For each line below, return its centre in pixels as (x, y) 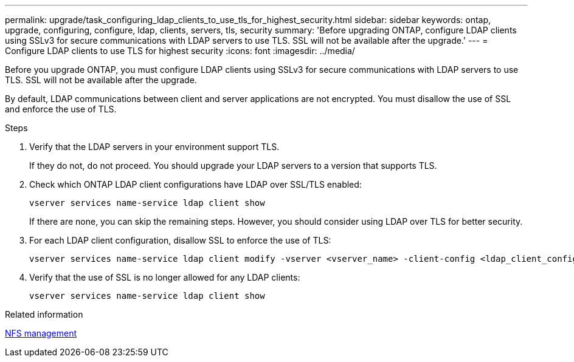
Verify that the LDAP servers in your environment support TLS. (154, 147)
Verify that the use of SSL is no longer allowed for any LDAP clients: (165, 277)
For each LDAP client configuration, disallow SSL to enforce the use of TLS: (180, 240)
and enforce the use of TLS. (61, 109)
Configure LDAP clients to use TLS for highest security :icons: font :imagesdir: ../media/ (180, 51)
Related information (44, 314)
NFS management (41, 333)
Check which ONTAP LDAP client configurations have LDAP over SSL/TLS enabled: (195, 184)
